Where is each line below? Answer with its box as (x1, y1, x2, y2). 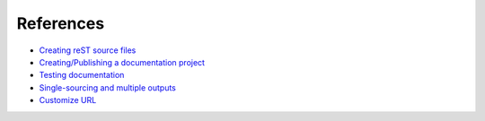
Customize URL (39, 95, 97, 106)
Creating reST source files (39, 45, 137, 56)
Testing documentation (39, 70, 125, 81)
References (16, 13, 105, 33)
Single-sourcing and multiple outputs (39, 82, 177, 93)
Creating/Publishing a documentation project (39, 56, 206, 67)
